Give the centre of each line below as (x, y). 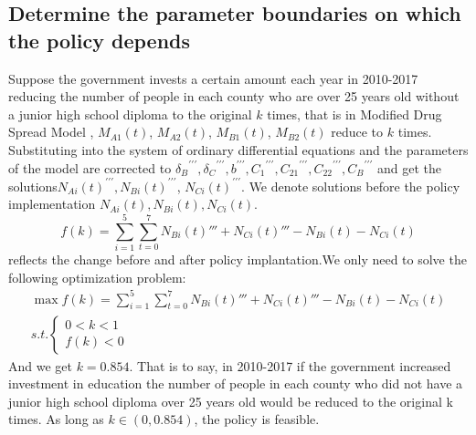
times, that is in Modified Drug (354, 114)
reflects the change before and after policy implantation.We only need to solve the (238, 259)
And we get (40, 365)
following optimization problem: (97, 277)
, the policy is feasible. (257, 419)
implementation (52, 204)
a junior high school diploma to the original (130, 114)
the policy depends (100, 40)
